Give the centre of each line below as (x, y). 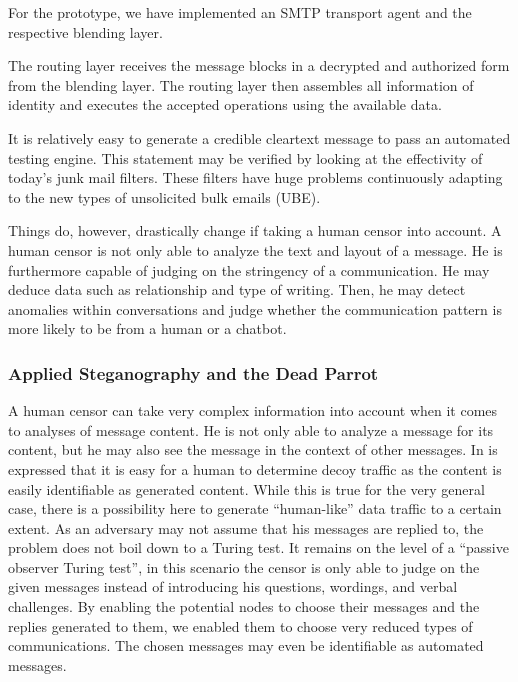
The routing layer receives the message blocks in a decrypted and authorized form (259, 65)
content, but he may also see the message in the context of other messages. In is (253, 449)
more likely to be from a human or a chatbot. (147, 328)
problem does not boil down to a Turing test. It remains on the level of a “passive (258, 547)
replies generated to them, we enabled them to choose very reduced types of (240, 625)
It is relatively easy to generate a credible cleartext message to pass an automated (259, 137)
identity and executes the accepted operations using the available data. (225, 104)
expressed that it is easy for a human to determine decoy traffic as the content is (255, 468)
